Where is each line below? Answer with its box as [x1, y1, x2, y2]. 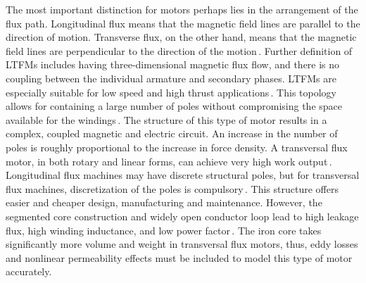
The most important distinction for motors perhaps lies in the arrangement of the [6, 2, 358, 16]
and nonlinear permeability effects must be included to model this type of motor [6, 250, 353, 265]
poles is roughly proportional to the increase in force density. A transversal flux [6, 139, 348, 154]
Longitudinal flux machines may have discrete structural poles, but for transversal [6, 168, 360, 182]
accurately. [6, 264, 52, 279]
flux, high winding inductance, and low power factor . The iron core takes [6, 222, 322, 237]
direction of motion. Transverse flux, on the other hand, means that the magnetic [6, 30, 357, 44]
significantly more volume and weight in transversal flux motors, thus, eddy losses [6, 237, 358, 251]
